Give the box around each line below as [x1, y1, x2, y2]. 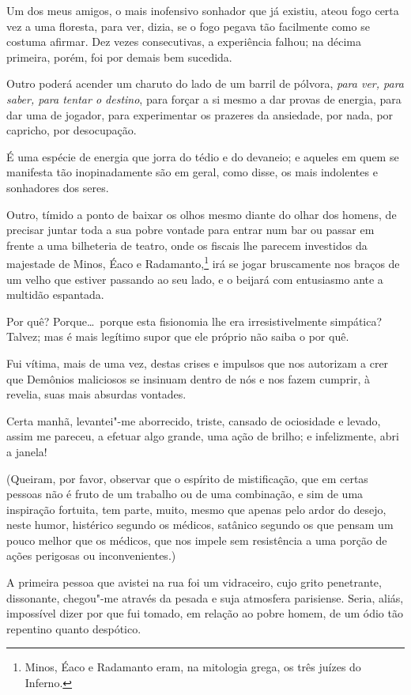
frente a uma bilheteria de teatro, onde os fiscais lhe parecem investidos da [6, 236, 368, 253]
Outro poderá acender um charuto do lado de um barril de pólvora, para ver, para [6, 75, 404, 92]
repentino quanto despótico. [6, 620, 141, 636]
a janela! [6, 443, 47, 459]
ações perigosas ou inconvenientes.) [6, 547, 176, 564]
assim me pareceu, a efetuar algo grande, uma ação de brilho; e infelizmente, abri [6, 428, 399, 444]
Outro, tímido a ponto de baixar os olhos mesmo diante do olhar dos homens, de [6, 206, 397, 222]
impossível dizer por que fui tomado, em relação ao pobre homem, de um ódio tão [6, 605, 403, 621]
